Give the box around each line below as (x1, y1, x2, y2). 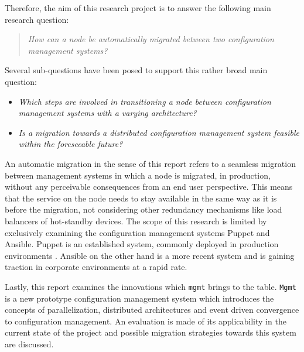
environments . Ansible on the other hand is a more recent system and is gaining (5, 249, 295, 261)
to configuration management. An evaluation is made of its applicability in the (5, 315, 286, 327)
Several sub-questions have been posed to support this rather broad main (5, 64, 268, 76)
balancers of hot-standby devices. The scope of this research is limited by (5, 214, 267, 227)
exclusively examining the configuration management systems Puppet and (5, 226, 270, 238)
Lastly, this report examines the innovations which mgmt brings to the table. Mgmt (5, 280, 296, 292)
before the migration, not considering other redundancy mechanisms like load (5, 203, 282, 216)
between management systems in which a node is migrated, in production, (5, 169, 271, 181)
